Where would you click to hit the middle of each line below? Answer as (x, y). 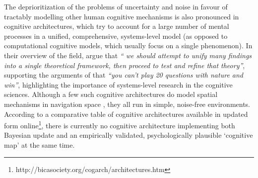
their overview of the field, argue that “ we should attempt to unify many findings (128, 55)
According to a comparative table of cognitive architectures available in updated (126, 114)
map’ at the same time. (39, 144)
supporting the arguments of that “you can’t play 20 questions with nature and (124, 75)
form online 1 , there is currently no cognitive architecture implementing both (120, 125)
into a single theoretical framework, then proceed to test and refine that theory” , (125, 65)
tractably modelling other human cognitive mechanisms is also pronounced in (122, 16)
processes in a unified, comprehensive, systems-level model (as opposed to (116, 36)
